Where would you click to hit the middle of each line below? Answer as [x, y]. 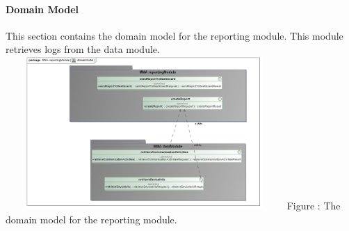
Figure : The [314, 205]
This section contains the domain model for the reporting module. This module [174, 35]
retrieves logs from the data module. [83, 49]
